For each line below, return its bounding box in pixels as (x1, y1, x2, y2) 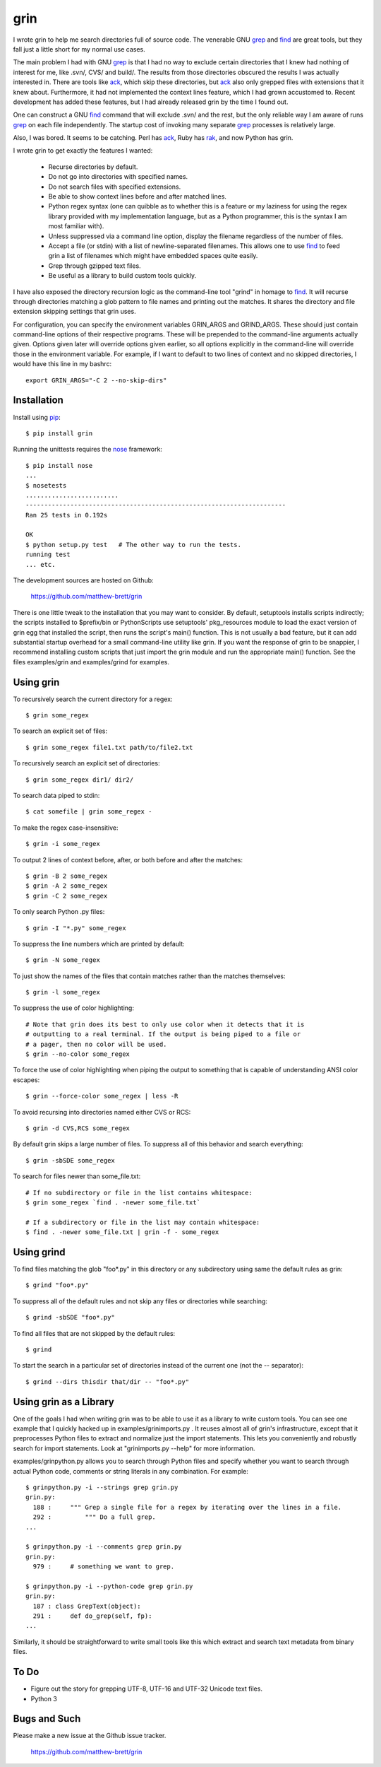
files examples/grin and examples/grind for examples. (13, 657, 169, 666)
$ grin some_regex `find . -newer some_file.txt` (25, 1198, 201, 1207)
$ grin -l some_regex (25, 988, 100, 997)
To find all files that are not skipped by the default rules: (13, 1329, 176, 1337)
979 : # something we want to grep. (32, 1563, 175, 1571)
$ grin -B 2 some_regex (25, 871, 108, 880)
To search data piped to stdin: (13, 792, 100, 800)
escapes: (13, 1075, 40, 1084)
